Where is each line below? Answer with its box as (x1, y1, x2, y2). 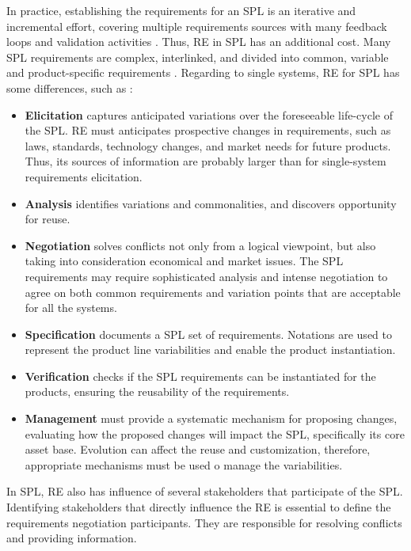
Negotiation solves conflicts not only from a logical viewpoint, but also (25, 237, 376, 253)
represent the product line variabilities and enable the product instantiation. (25, 341, 396, 358)
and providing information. (6, 530, 137, 546)
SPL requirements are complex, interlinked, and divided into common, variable (6, 48, 389, 65)
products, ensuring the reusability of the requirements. (25, 383, 290, 400)
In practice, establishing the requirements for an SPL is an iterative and (6, 2, 356, 18)
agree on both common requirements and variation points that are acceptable (25, 283, 401, 300)
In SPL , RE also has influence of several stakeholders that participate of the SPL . (6, 483, 403, 500)
